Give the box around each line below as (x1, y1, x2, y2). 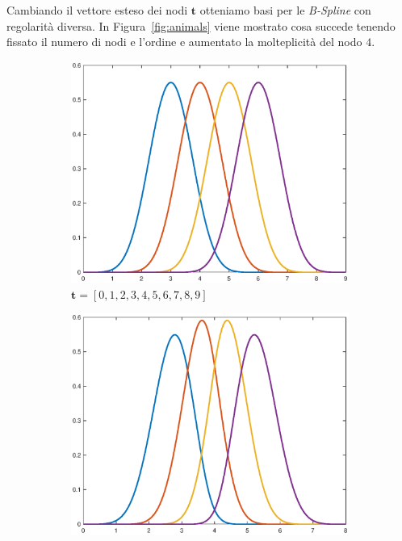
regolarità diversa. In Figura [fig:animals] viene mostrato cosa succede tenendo (6, 17, 396, 34)
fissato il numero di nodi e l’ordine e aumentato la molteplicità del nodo (6, 33, 362, 50)
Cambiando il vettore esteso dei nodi (6, 2, 188, 18)
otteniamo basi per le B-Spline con (199, 2, 371, 18)
